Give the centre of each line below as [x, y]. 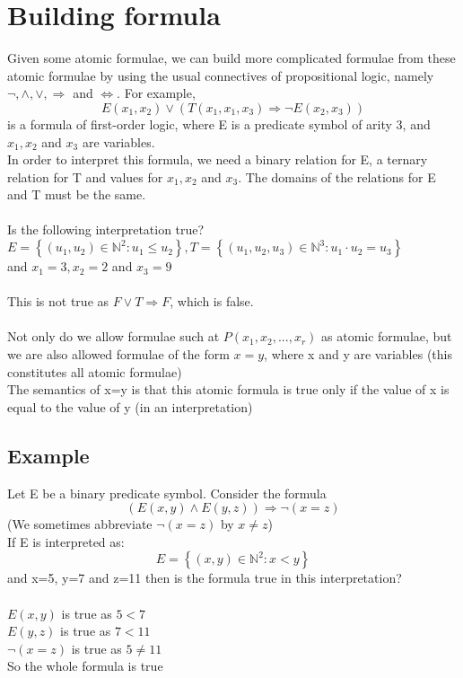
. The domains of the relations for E [337, 176]
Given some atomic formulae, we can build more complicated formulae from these [231, 58]
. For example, [156, 93]
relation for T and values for [85, 176]
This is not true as [58, 301]
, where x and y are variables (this [358, 354]
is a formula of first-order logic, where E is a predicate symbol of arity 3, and [219, 123]
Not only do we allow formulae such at [114, 336]
